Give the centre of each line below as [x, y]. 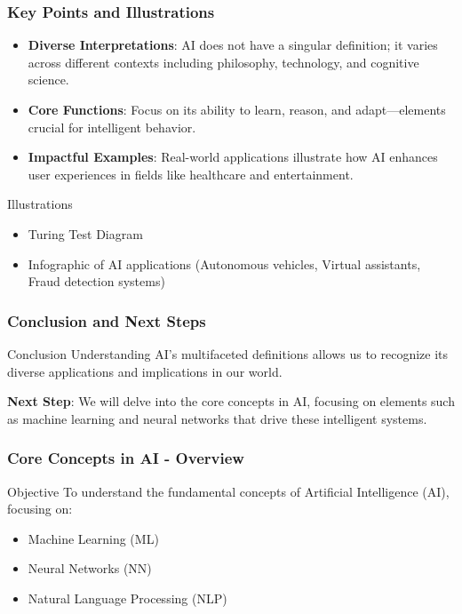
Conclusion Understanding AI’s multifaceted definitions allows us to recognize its [228, 353]
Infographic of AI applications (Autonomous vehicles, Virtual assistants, [224, 263]
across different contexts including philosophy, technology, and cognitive [223, 62]
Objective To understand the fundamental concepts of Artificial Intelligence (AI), [228, 491]
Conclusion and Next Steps [107, 320]
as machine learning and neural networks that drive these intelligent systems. [217, 418]
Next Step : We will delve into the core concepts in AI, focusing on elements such [231, 401]
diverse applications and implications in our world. [145, 371]
